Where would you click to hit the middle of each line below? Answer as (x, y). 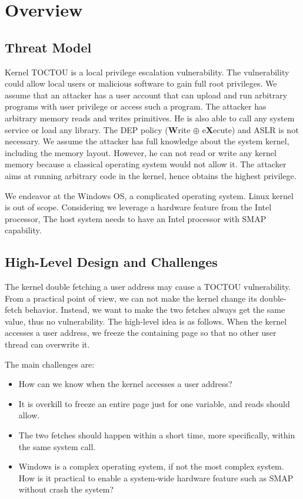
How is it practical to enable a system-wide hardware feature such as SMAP (156, 477)
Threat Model (48, 47)
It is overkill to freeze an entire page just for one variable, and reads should (154, 403)
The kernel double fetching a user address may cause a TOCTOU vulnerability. (148, 287)
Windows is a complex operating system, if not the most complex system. (151, 466)
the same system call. (57, 446)
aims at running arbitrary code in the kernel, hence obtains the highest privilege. (151, 175)
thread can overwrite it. (47, 344)
